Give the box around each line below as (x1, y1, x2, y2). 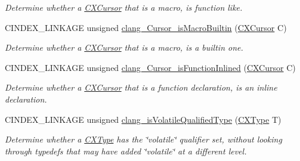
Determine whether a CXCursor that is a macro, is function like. (5, 1, 243, 13)
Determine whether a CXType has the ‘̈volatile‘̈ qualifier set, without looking (5, 133, 282, 145)
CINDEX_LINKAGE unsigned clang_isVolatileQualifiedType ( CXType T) (5, 113, 282, 125)
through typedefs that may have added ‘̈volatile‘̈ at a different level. (5, 144, 247, 157)
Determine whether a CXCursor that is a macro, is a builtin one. (5, 41, 243, 54)
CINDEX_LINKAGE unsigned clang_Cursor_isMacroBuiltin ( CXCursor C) (5, 21, 287, 33)
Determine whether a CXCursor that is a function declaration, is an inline (5, 81, 277, 94)
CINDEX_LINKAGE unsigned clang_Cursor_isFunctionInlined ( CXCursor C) (5, 61, 296, 73)
